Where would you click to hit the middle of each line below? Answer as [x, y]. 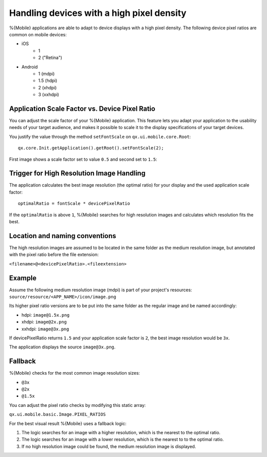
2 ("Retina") [50, 58]
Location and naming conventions [63, 236]
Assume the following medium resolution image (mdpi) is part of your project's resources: [101, 290]
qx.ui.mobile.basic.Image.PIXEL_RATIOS [57, 415]
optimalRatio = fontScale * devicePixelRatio [74, 204]
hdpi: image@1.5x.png [45, 315]
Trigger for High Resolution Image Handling [77, 173]
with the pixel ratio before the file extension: [54, 255]
